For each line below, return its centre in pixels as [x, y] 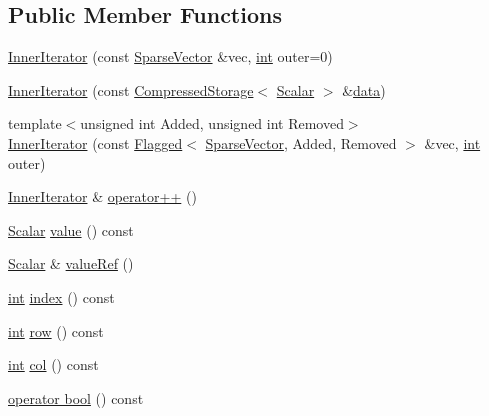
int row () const [56, 330]
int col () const [53, 364]
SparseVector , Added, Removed [301, 142]
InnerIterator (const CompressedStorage [131, 89]
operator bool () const [76, 397]
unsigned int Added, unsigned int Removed [212, 123]
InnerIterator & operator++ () [102, 196]
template [35, 123]
